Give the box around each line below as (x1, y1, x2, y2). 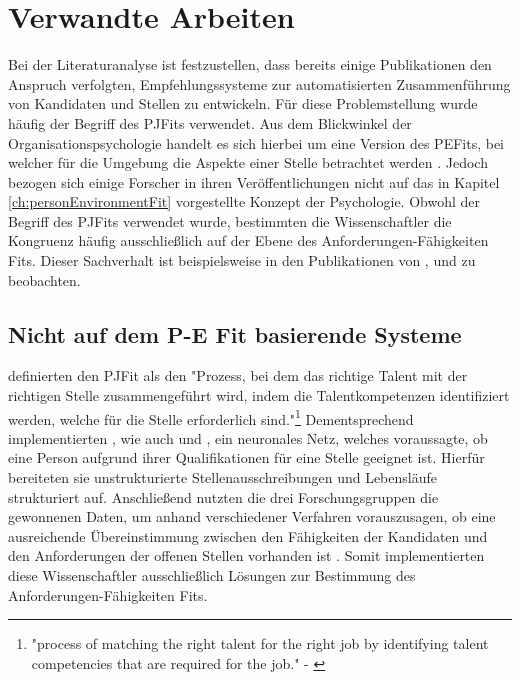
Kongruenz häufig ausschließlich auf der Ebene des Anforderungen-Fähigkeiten (8, 230, 489, 251)
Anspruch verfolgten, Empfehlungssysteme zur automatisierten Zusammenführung (8, 73, 511, 94)
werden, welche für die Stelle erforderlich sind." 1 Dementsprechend (8, 405, 414, 429)
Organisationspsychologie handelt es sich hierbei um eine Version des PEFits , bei (8, 132, 505, 153)
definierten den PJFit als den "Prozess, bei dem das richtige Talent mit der (8, 365, 468, 386)
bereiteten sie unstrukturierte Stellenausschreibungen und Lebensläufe (8, 467, 437, 488)
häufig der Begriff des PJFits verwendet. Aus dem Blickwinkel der (8, 112, 412, 133)
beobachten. (8, 269, 81, 290)
